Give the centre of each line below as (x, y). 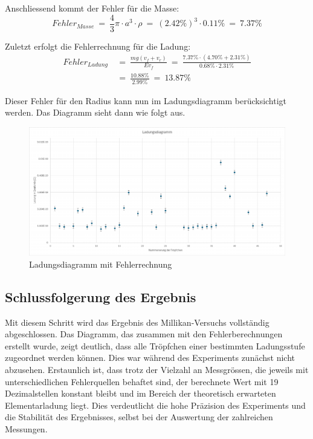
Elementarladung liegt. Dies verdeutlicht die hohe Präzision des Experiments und (155, 405)
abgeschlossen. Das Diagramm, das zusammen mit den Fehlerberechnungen (144, 334)
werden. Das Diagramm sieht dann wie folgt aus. (95, 112)
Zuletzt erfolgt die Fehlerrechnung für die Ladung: (98, 46)
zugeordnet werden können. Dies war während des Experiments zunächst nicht (150, 358)
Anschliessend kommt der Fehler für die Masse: (92, 8)
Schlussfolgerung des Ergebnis (101, 296)
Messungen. (26, 429)
